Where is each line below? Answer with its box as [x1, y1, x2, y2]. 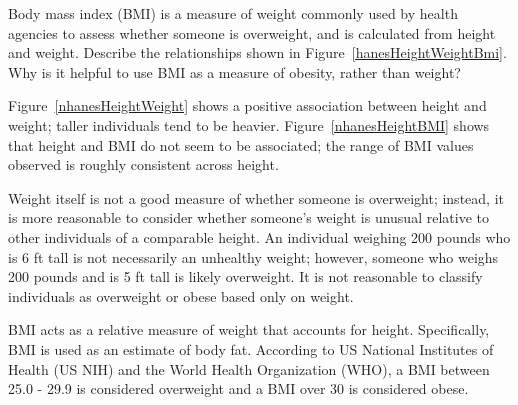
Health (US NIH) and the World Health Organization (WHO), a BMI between [8, 358, 490, 379]
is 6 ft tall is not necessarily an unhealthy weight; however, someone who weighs [8, 246, 499, 267]
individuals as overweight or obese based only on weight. [8, 285, 354, 306]
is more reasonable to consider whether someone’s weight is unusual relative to [8, 207, 489, 228]
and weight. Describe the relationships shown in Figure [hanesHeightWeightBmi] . [8, 42, 507, 63]
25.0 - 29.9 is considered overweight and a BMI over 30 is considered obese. [8, 378, 469, 399]
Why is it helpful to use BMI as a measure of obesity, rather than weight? [8, 61, 461, 82]
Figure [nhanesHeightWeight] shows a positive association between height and [8, 95, 487, 116]
